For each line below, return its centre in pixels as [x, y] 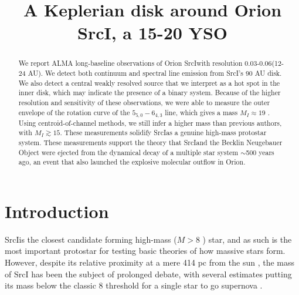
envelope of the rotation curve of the [74, 112]
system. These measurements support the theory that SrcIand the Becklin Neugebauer [150, 142]
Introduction [57, 211]
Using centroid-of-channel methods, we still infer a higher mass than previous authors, [150, 123]
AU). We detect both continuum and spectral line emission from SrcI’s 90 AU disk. [155, 73]
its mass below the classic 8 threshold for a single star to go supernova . [134, 285]
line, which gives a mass [201, 112]
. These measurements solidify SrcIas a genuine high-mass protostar [163, 133]
